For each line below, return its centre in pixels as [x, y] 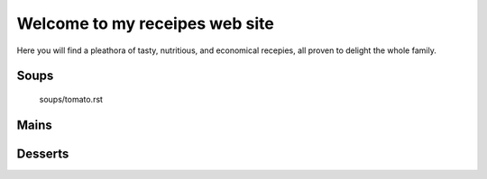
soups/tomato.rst [71, 99]
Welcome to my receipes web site [145, 23]
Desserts [43, 153]
